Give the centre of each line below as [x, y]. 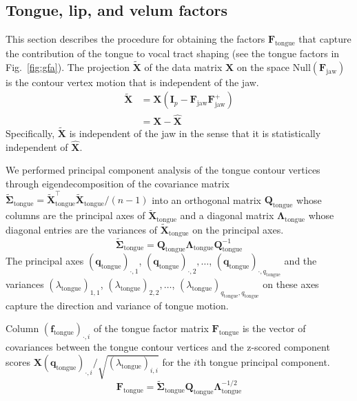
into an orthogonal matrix [206, 199]
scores [18, 361]
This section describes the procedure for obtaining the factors [135, 39]
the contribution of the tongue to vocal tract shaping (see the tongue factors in [173, 53]
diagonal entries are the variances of [81, 229]
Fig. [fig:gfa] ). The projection [68, 66]
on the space [263, 66]
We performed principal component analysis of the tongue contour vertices [163, 170]
